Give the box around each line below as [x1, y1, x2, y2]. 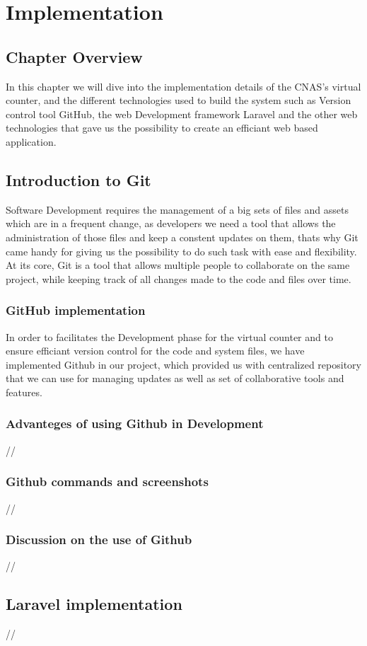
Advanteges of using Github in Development [6, 415, 264, 432]
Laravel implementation [6, 593, 182, 615]
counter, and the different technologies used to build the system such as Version [6, 93, 351, 108]
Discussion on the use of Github [6, 531, 192, 548]
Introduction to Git [6, 168, 151, 190]
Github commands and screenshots [6, 473, 209, 490]
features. [6, 384, 42, 399]
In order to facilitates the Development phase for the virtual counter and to [6, 329, 333, 344]
